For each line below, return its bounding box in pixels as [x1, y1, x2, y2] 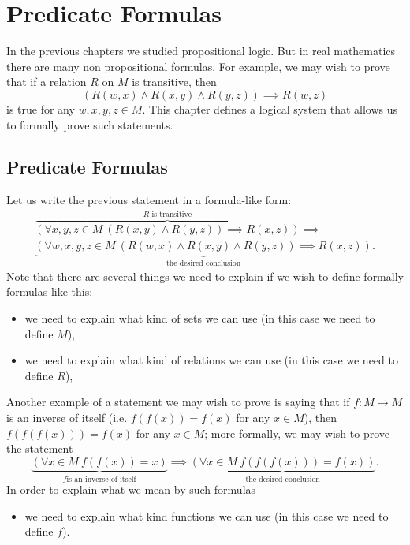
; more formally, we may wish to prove [204, 424, 389, 441]
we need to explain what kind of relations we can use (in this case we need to [24, 352, 398, 368]
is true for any [6, 100, 75, 117]
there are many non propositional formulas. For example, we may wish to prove [6, 58, 390, 74]
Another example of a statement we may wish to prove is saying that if [6, 394, 350, 410]
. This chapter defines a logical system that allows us [142, 100, 397, 117]
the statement [6, 440, 73, 457]
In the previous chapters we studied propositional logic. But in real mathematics [6, 43, 396, 59]
